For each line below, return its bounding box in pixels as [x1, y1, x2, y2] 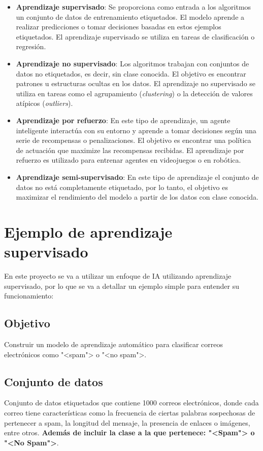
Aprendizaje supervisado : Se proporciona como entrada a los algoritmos [16, 2, 251, 12]
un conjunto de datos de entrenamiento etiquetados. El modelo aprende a [16, 11, 245, 22]
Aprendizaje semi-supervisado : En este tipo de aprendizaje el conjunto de [16, 171, 259, 182]
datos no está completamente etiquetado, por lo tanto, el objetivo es [16, 181, 228, 192]
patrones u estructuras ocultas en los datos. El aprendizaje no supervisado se [16, 78, 256, 89]
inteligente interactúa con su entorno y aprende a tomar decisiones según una [16, 125, 256, 135]
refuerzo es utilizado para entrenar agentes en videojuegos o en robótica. [16, 155, 241, 165]
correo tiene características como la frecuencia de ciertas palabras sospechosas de [4, 407, 255, 418]
